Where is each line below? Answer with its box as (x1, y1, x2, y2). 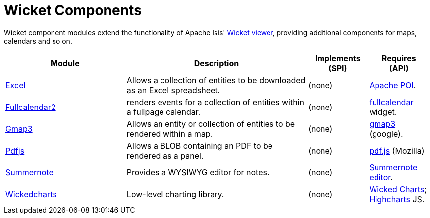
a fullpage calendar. (126, 107, 201, 117)
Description (194, 58, 239, 68)
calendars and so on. (4, 36, 72, 45)
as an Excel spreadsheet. (126, 85, 220, 95)
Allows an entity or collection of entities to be (126, 118, 295, 129)
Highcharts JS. (369, 194, 425, 204)
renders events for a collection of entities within (126, 97, 304, 107)
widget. (369, 107, 397, 117)
